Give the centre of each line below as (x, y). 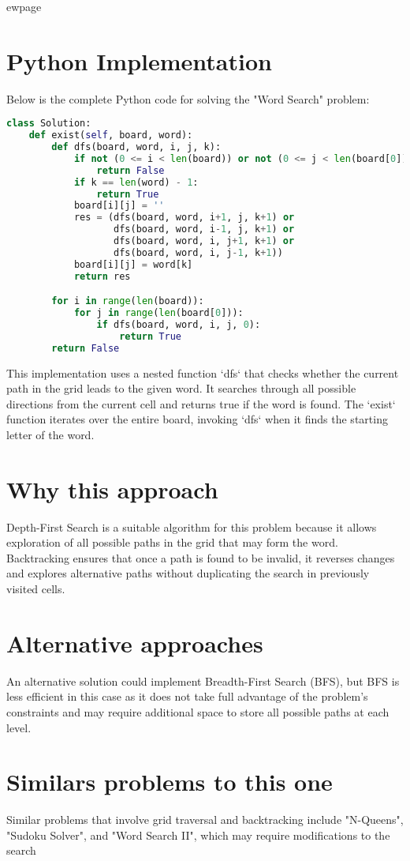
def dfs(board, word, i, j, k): (136, 147)
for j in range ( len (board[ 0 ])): (158, 313)
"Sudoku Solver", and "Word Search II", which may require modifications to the (198, 835)
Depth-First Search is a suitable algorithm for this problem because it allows (192, 526)
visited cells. (36, 589)
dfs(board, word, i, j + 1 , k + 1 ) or (204, 241)
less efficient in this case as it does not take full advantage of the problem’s (187, 696)
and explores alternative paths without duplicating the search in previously (188, 573)
